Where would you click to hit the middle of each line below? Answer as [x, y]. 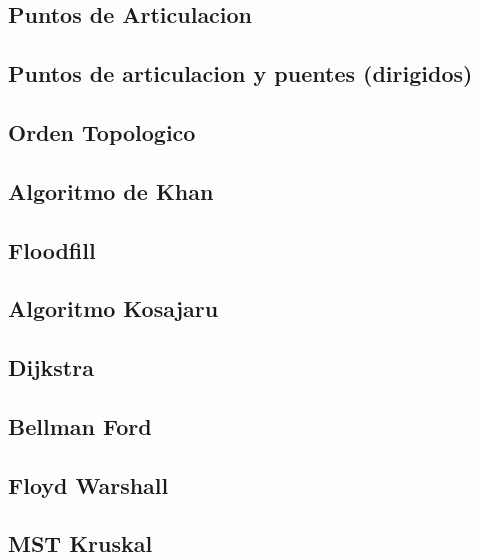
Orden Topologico [102, 131]
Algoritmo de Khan [111, 190]
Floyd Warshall [88, 484]
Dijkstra [51, 367]
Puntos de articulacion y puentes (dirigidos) [240, 73]
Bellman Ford [80, 425]
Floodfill [52, 249]
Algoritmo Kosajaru [113, 308]
